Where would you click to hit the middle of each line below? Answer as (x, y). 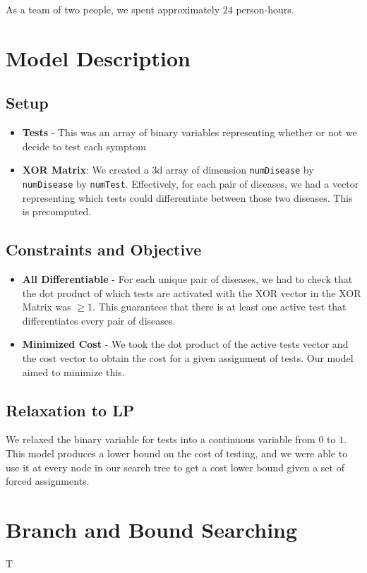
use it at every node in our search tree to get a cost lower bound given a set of (175, 467)
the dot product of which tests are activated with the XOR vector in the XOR (192, 292)
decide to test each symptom (84, 146)
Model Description (98, 58)
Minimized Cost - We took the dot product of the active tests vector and (185, 344)
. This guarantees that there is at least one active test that (219, 307)
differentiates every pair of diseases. (99, 320)
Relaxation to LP (70, 410)
